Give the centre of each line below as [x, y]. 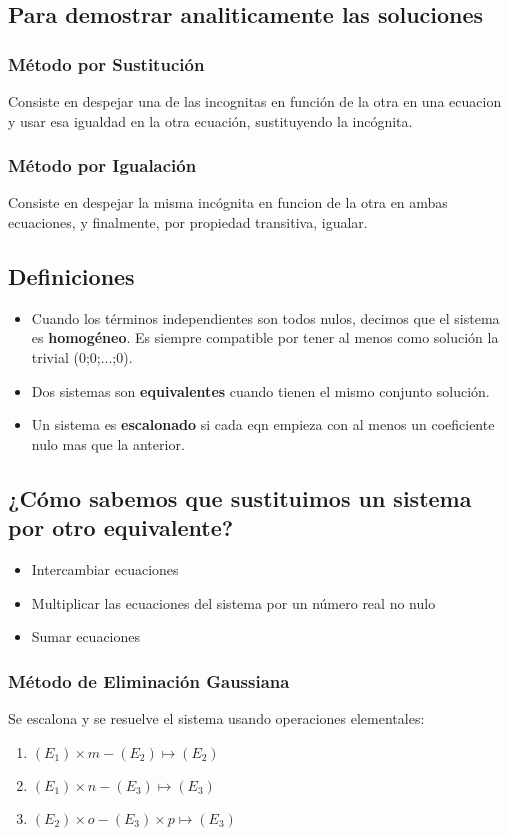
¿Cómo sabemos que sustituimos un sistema [240, 497]
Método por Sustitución [106, 63]
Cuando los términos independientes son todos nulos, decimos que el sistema [265, 317]
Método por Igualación [102, 165]
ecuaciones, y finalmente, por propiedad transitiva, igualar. [188, 222]
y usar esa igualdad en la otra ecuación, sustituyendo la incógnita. [210, 120]
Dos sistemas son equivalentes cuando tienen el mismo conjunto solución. [260, 390]
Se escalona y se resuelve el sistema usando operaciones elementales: [216, 717]
